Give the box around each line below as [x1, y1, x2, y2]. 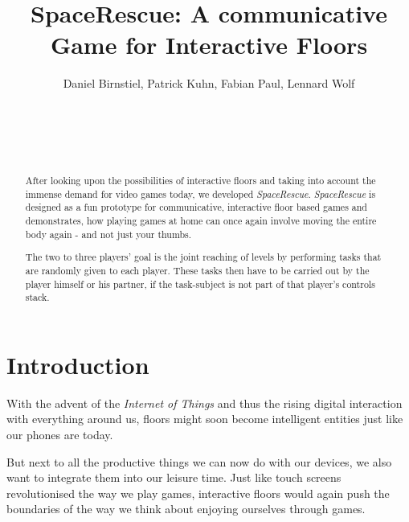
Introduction [6, 347, 149, 380]
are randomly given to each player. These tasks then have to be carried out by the [25, 263, 370, 277]
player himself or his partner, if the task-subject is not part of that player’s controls [25, 277, 375, 290]
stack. [25, 290, 50, 304]
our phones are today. [6, 426, 113, 442]
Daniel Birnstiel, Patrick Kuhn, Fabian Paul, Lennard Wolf [63, 75, 355, 92]
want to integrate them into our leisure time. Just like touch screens [6, 469, 342, 486]
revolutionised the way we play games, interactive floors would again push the [6, 484, 390, 501]
